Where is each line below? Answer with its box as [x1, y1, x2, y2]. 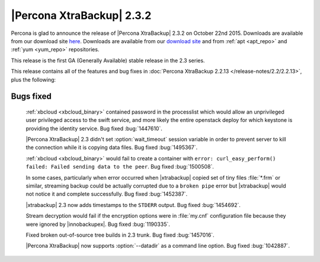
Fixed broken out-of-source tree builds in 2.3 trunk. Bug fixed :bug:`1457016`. [25, 231, 215, 238]
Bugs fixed [11, 92, 52, 102]
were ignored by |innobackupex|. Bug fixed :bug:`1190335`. [25, 221, 170, 228]
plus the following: [11, 76, 56, 83]
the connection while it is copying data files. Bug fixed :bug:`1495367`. [25, 144, 198, 151]
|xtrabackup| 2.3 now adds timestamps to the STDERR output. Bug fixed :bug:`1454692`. [25, 201, 241, 208]
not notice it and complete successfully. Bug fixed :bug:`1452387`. [25, 190, 188, 198]
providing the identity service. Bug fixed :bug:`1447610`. [25, 125, 162, 132]
